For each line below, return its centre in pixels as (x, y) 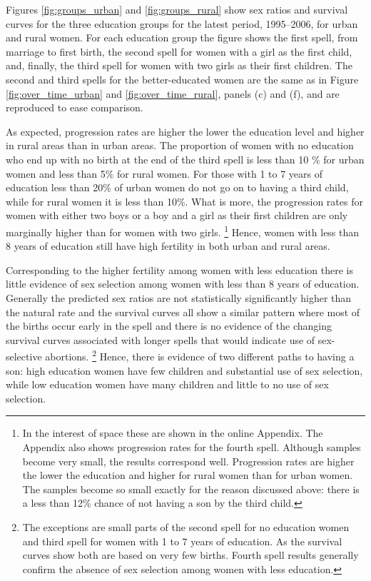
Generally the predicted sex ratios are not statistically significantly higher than (179, 297)
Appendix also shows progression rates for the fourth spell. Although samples (192, 446)
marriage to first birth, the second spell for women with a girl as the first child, (179, 51)
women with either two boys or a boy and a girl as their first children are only (177, 215)
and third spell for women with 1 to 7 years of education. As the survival (182, 541)
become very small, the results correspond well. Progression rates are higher (188, 461)
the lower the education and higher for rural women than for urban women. (188, 475)
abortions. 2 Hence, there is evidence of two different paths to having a (200, 355)
